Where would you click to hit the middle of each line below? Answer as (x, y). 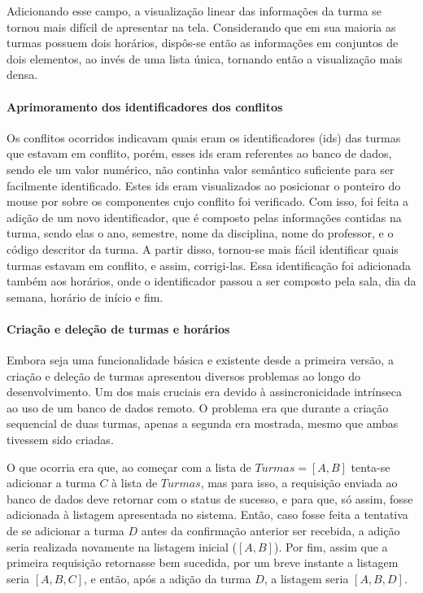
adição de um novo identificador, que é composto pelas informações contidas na (204, 217)
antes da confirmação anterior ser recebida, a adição (270, 531)
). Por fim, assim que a (331, 546)
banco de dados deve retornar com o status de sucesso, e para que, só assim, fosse (210, 498)
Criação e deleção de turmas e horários (118, 328)
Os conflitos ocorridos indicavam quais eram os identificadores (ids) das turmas (204, 137)
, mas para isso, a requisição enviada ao (299, 483)
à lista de (135, 483)
